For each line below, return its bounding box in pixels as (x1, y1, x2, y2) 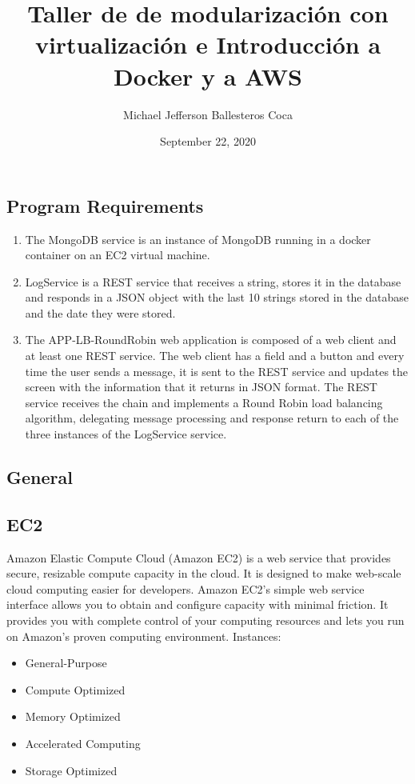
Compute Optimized (25, 681, 126, 698)
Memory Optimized (25, 708, 121, 725)
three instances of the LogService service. (25, 426, 227, 442)
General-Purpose (25, 654, 107, 671)
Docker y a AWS (114, 59, 302, 92)
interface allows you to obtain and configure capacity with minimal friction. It (6, 596, 389, 613)
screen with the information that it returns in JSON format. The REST (25, 378, 377, 395)
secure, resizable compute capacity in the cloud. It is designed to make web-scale (6, 565, 401, 582)
